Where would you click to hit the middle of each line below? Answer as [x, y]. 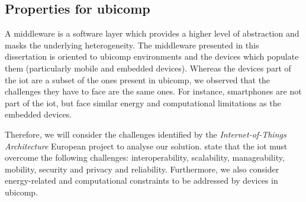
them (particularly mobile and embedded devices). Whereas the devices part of [148, 68]
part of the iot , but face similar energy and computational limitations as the [143, 102]
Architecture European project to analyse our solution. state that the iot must [146, 146]
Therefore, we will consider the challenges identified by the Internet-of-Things [146, 134]
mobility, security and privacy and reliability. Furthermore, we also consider [142, 169]
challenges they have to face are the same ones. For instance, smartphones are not [153, 91]
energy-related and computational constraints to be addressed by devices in [141, 180]
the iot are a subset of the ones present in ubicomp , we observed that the [138, 79]
